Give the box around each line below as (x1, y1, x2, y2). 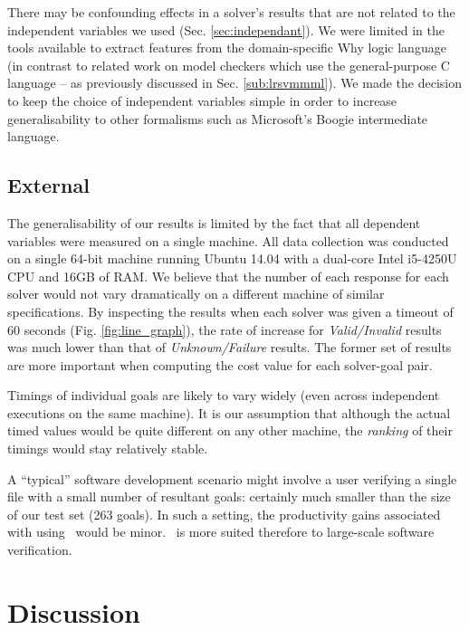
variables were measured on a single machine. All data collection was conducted (7, 231, 449, 250)
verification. (7, 540, 72, 559)
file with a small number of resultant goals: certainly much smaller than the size (7, 487, 451, 506)
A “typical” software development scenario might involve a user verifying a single (7, 469, 457, 488)
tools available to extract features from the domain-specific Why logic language (7, 38, 446, 57)
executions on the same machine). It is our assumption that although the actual (7, 403, 451, 422)
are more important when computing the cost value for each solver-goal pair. (7, 355, 433, 374)
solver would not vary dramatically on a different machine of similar (7, 284, 385, 303)
